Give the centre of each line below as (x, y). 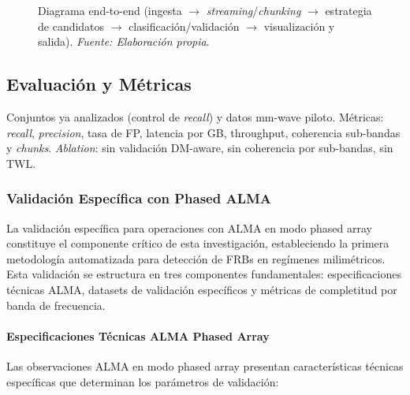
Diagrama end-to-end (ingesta (110, 10)
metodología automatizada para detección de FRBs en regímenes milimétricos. (196, 258)
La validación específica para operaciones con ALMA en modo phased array (189, 227)
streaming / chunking (253, 10)
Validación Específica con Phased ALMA (139, 198)
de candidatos (71, 26)
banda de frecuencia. (56, 305)
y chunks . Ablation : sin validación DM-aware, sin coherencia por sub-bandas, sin (200, 148)
